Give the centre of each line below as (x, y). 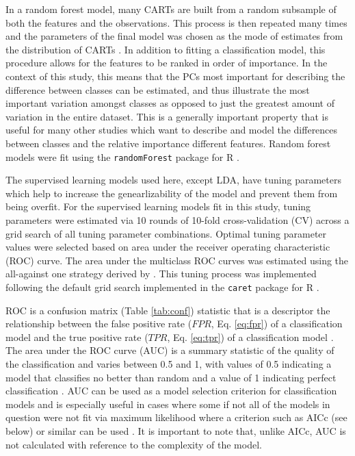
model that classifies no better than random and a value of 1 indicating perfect (171, 377)
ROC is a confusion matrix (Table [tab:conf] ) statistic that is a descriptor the (168, 310)
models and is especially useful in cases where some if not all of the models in (168, 404)
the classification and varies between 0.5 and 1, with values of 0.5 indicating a (169, 363)
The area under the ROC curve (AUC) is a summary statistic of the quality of (170, 350)
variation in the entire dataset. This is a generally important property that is (167, 116)
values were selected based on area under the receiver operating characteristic (168, 247)
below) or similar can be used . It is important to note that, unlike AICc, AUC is (176, 430)
